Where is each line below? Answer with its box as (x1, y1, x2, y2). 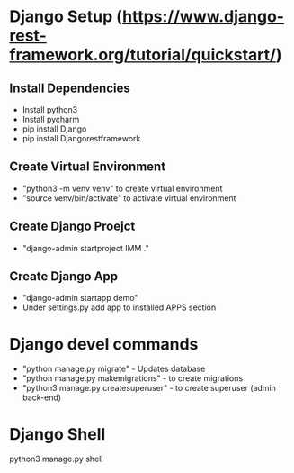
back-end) (22, 392, 61, 403)
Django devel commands (9, 333, 199, 354)
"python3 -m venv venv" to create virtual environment (22, 183, 223, 194)
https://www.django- (122, 6, 285, 27)
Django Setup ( (9, 6, 123, 27)
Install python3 (22, 105, 78, 114)
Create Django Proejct (9, 219, 136, 234)
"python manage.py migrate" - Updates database (22, 363, 206, 375)
